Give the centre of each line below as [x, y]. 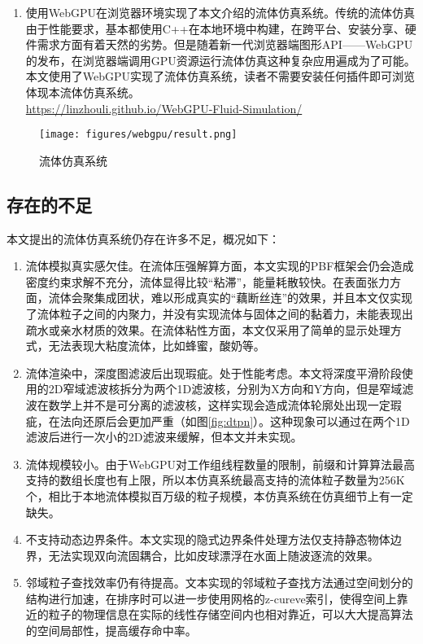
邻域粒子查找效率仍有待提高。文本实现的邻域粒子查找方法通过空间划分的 [219, 583]
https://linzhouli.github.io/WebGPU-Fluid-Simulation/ [164, 108]
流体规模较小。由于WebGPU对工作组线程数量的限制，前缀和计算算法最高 [220, 464]
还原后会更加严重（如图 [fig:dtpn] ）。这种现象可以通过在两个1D [246, 421]
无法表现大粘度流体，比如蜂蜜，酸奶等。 [157, 346]
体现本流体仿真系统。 [83, 92]
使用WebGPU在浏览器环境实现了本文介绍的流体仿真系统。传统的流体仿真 [220, 12]
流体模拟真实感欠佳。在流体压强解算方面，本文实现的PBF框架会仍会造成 [220, 266]
